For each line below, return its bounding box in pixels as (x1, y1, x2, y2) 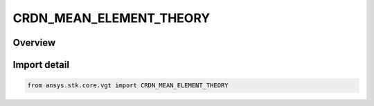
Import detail (12, 59, 69, 71)
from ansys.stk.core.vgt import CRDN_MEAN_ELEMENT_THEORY (27, 82, 229, 89)
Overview (12, 37, 56, 48)
